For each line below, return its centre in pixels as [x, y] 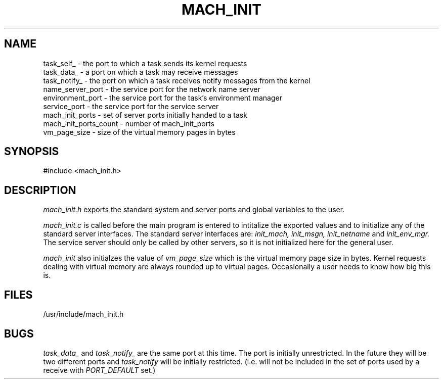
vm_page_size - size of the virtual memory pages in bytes [139, 132]
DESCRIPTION [40, 190]
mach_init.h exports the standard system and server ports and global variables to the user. [194, 210]
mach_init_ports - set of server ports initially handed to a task [145, 115]
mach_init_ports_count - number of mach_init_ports [129, 123]
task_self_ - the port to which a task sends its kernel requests [145, 63]
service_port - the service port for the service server [131, 106]
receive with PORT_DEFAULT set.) [99, 370]
